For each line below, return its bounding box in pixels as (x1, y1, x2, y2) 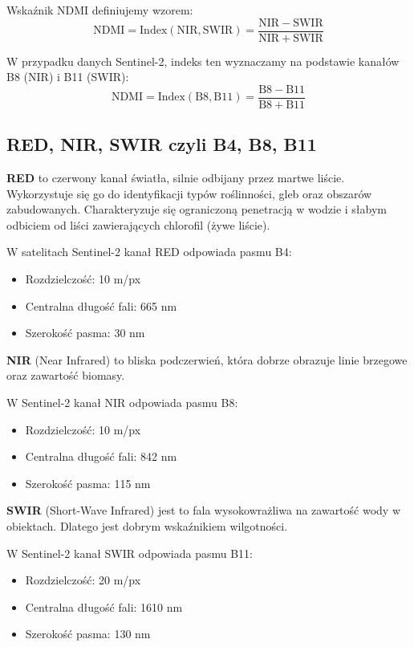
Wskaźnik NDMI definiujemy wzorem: (6, 2, 193, 18)
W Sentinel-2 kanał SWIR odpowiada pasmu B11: (6, 544, 253, 561)
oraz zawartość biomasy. (6, 367, 125, 384)
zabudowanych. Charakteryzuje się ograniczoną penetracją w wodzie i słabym (6, 201, 387, 218)
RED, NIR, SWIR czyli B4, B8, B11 (6, 132, 317, 157)
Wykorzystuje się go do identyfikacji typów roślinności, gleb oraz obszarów (6, 185, 372, 201)
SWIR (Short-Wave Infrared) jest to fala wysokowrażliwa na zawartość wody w (6, 502, 401, 519)
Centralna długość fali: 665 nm (25, 297, 177, 314)
